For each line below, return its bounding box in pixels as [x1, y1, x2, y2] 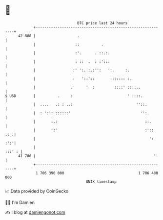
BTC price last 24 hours [77, 21, 128, 25]
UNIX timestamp [85, 179, 117, 184]
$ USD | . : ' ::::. [5, 93, 143, 98]
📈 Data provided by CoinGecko [5, 188, 69, 194]
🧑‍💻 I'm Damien [5, 199, 35, 205]
